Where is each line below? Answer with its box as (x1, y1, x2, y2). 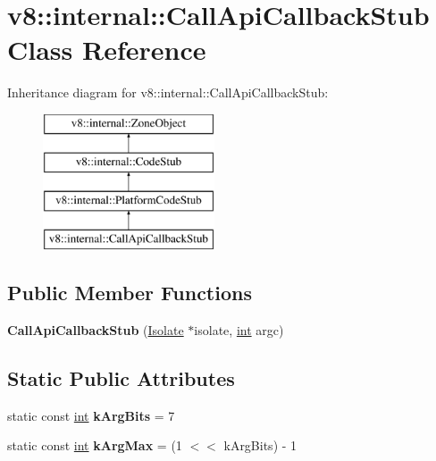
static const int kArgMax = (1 (7, 436, 182, 455)
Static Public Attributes (7, 364, 235, 391)
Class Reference (7, 31, 206, 68)
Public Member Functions (7, 279, 252, 306)
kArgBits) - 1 (223, 436, 298, 455)
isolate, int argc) (194, 320, 284, 339)
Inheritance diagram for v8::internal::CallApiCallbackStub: (7, 83, 329, 102)
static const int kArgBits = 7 (7, 406, 175, 424)
